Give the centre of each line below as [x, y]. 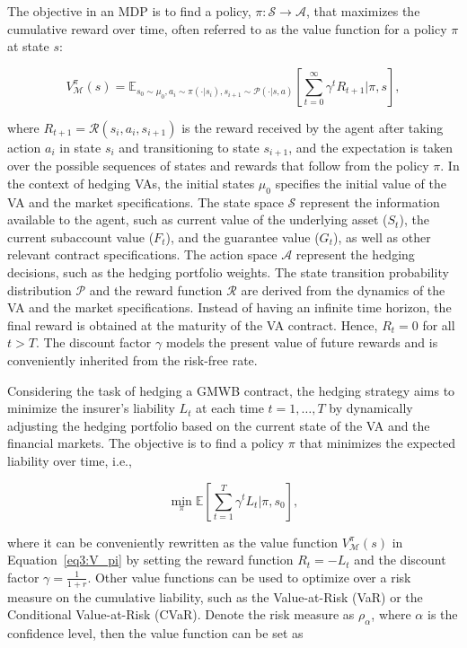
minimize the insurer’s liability [91, 408]
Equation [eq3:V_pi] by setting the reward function [150, 560]
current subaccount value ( [81, 236]
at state [28, 46]
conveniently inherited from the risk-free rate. [132, 359]
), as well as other [382, 236]
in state [80, 147]
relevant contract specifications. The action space [142, 254]
